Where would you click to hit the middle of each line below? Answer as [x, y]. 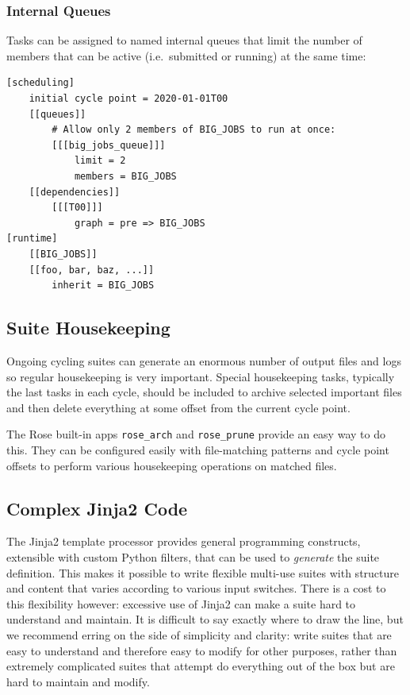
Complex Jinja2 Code [97, 508]
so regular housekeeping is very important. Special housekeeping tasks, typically [201, 376]
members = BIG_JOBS [125, 176]
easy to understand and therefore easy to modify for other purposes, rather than [202, 650]
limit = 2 [100, 161]
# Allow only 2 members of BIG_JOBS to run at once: [194, 130]
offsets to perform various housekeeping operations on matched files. [172, 465]
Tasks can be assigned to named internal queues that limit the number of [184, 40]
